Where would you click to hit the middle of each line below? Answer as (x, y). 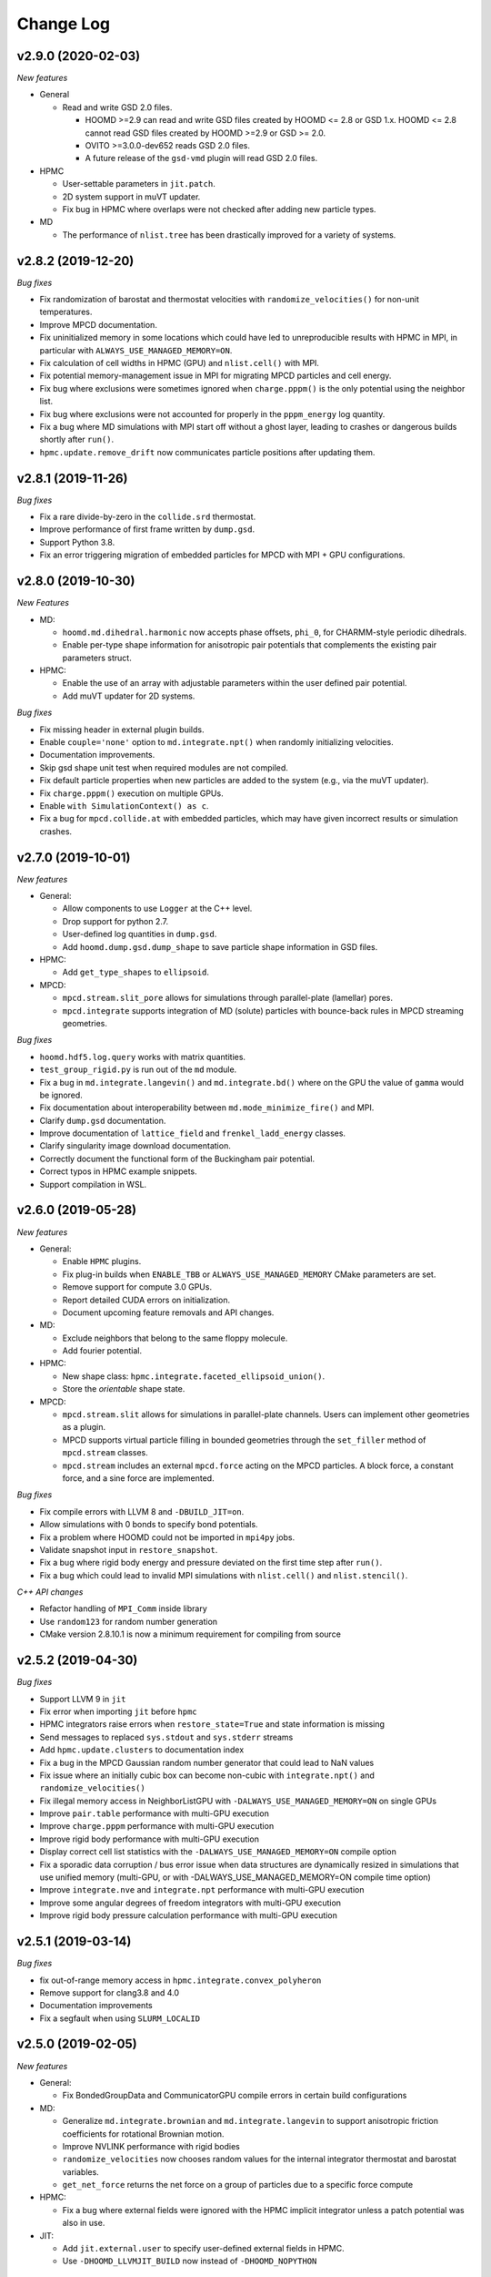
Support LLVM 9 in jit (83, 1699)
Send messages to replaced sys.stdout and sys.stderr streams (166, 1737)
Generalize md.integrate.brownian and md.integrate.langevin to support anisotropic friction (250, 2121)
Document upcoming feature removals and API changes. (168, 1312)
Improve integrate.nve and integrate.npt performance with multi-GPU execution (202, 1890)
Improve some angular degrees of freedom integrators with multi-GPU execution (190, 1903)
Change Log (64, 24)
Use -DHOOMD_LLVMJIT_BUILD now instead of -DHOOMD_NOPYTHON (190, 2261)
